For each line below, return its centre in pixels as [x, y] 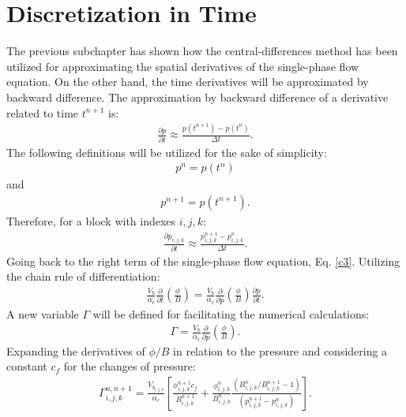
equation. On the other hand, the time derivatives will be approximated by [188, 82]
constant [27, 366]
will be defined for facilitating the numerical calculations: [231, 313]
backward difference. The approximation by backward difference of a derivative [197, 97]
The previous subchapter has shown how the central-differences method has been [202, 51]
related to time [43, 112]
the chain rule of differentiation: [83, 276]
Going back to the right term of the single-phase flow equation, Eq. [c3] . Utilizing [203, 261]
